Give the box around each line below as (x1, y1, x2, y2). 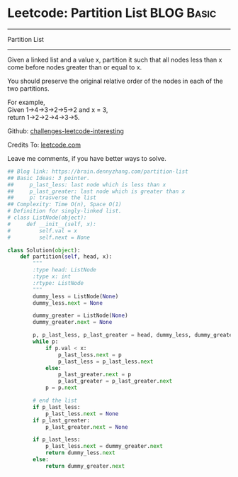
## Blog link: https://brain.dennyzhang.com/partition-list (7, 168, 189, 175)
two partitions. (7, 84, 50, 93)
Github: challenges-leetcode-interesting (7, 126, 124, 135)
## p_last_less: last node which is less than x (7, 181, 166, 189)
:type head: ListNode (33, 266, 97, 274)
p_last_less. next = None (45, 410, 119, 417)
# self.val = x (7, 227, 78, 235)
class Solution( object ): (7, 247, 81, 254)
